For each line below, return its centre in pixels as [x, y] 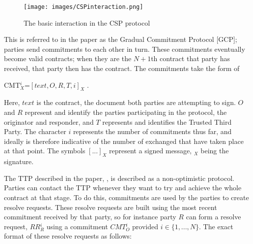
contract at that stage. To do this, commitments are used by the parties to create [126, 197]
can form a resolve [213, 217]
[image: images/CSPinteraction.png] [84, 7]
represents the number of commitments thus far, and [152, 131]
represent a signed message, [151, 151]
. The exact [216, 226]
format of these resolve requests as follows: [68, 236]
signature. [19, 161]
